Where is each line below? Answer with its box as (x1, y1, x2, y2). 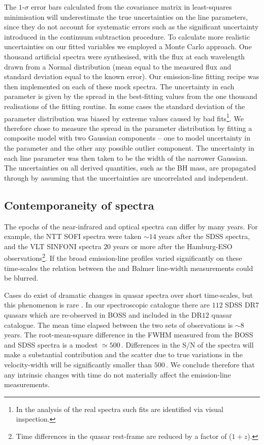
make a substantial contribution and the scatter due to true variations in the (4, 349, 243, 360)
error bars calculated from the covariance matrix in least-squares (31, 2, 232, 12)
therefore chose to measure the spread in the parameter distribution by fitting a (4, 122, 252, 133)
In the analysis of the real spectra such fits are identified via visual (16, 403, 223, 414)
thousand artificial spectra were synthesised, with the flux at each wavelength (4, 51, 245, 61)
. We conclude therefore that (166, 359, 255, 369)
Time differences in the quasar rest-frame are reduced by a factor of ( (16, 430, 232, 441)
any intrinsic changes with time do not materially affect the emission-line (4, 369, 231, 380)
